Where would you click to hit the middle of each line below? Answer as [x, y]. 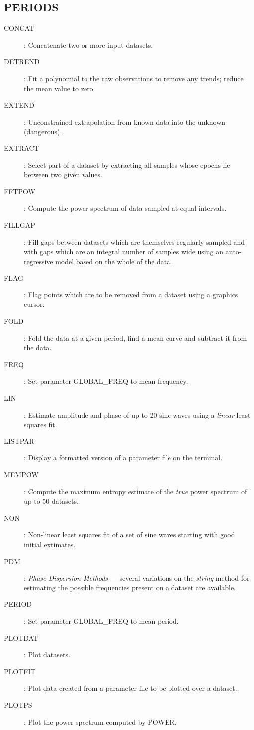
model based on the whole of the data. [114, 261]
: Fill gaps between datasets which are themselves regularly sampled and [134, 241]
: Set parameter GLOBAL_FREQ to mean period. [101, 621]
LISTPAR [19, 441]
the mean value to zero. [60, 88]
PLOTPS [18, 704]
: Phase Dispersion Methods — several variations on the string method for [137, 578]
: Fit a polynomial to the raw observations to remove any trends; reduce [134, 78]
